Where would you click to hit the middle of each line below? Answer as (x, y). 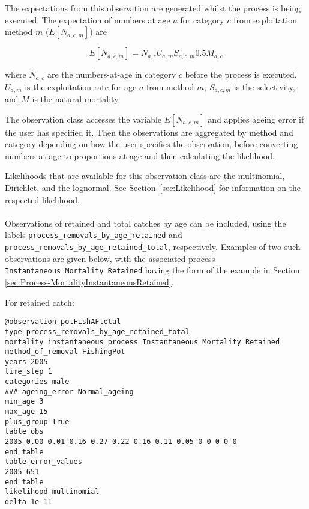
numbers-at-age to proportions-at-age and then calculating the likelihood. (140, 155)
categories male (37, 382)
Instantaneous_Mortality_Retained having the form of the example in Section (152, 270)
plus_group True (37, 422)
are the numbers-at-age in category (112, 74)
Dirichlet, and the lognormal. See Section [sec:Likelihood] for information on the (153, 188)
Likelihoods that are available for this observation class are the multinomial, (145, 176)
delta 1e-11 (28, 502)
